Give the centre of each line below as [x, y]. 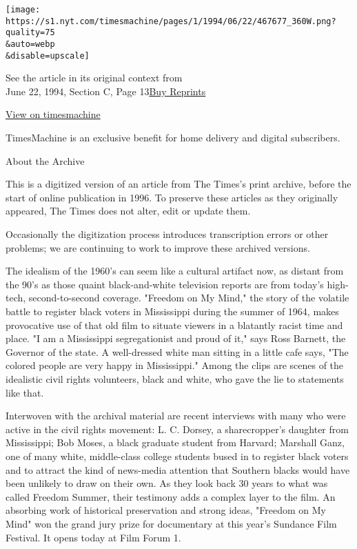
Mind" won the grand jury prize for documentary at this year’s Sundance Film [171, 523]
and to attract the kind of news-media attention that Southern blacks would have [178, 469]
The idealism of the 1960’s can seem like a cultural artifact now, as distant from [175, 271]
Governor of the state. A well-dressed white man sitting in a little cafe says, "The [177, 351]
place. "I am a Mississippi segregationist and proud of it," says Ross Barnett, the [176, 338]
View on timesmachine [53, 114]
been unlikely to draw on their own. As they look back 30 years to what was [167, 483]
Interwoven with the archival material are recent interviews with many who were [176, 416]
